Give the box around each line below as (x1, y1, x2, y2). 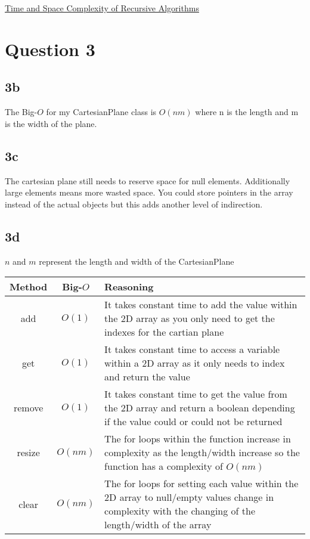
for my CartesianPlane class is (46, 106, 157, 118)
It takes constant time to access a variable (104, 342, 280, 357)
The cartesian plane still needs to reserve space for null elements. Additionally (5, 174, 290, 187)
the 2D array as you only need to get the (104, 311, 275, 326)
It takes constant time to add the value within (104, 298, 297, 312)
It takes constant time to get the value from (104, 387, 287, 401)
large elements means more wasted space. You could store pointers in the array (5, 186, 293, 199)
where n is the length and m (195, 106, 299, 118)
